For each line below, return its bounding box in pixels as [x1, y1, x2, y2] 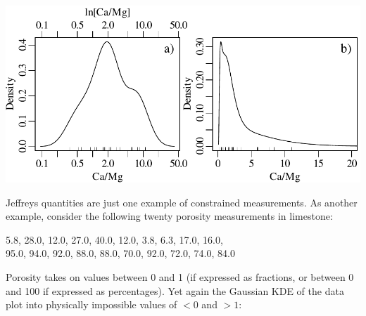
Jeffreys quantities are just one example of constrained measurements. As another [6, 195, 358, 209]
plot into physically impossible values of [6, 297, 177, 312]
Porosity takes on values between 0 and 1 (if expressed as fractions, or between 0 [6, 269, 354, 284]
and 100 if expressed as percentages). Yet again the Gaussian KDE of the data [6, 283, 344, 298]
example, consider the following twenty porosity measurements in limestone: [6, 209, 333, 223]
